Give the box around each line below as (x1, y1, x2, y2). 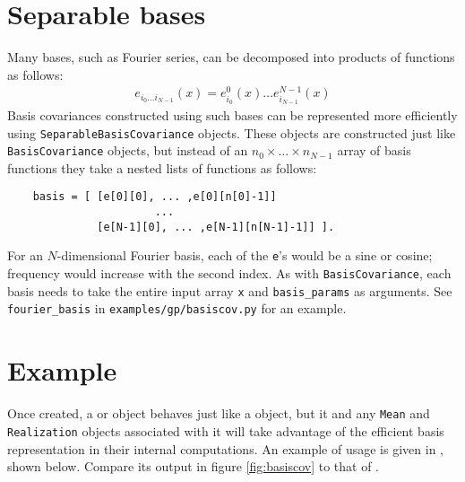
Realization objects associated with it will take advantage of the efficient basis (7, 421, 444, 440)
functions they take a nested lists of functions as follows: (7, 158, 317, 177)
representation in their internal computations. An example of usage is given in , (7, 439, 443, 458)
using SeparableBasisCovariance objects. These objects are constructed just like (7, 123, 456, 142)
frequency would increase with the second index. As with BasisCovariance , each (7, 264, 452, 283)
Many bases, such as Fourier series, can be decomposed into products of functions (7, 48, 455, 66)
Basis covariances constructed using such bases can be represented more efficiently (7, 105, 458, 124)
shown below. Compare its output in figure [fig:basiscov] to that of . (7, 457, 379, 476)
